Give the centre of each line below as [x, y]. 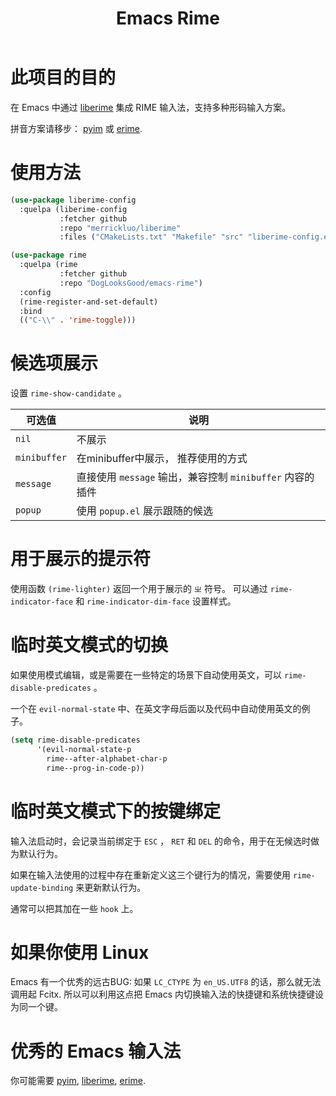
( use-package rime [48, 255]
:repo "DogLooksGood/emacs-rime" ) [131, 283]
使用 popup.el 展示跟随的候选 [144, 511]
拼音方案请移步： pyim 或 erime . [76, 128]
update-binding [42, 888]
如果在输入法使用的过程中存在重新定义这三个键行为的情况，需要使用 [150, 874]
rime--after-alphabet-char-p [107, 758]
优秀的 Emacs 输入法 [96, 1051]
